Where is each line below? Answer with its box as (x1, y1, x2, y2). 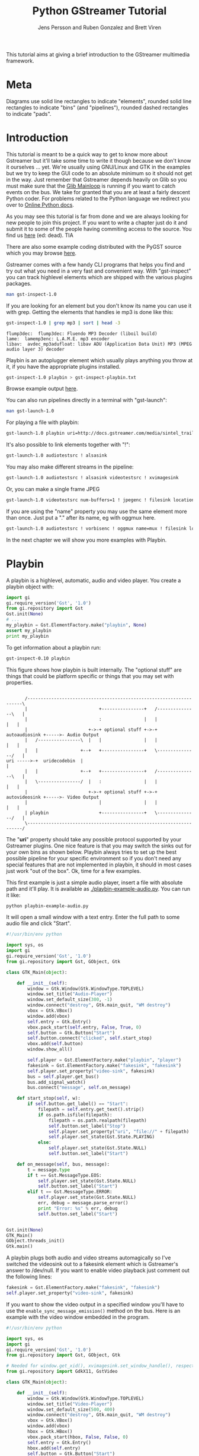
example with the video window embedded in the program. (6, 1313, 150, 1321)
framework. (6, 57, 34, 64)
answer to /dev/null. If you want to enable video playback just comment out (6, 1267, 190, 1274)
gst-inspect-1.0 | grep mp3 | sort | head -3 (6, 319, 120, 326)
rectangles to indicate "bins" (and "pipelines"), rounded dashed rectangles (6, 104, 188, 111)
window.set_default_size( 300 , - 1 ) (27, 996, 113, 1003)
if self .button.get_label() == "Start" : (27, 1101, 129, 1107)
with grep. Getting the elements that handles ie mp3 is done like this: (6, 308, 174, 315)
